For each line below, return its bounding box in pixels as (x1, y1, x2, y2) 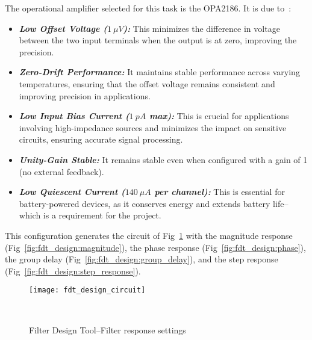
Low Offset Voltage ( (19, 22, 107, 34)
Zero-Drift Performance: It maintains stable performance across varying (19, 66, 300, 78)
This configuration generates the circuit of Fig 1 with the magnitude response (5, 229, 293, 241)
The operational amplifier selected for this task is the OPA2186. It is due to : (5, 2, 292, 14)
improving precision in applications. (19, 89, 151, 102)
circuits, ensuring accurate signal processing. (19, 133, 183, 146)
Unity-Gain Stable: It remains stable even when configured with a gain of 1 (19, 153, 308, 165)
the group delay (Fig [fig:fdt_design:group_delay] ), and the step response (5, 253, 278, 265)
